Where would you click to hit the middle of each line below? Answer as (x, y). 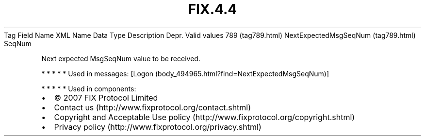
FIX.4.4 (212, 9)
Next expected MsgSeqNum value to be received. (121, 58)
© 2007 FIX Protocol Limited (106, 97)
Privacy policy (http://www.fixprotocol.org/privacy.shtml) (158, 127)
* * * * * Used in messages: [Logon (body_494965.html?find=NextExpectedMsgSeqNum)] (185, 73)
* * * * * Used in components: (89, 88)
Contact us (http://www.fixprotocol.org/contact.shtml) (153, 107)
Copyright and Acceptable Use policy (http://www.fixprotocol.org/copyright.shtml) (204, 117)
